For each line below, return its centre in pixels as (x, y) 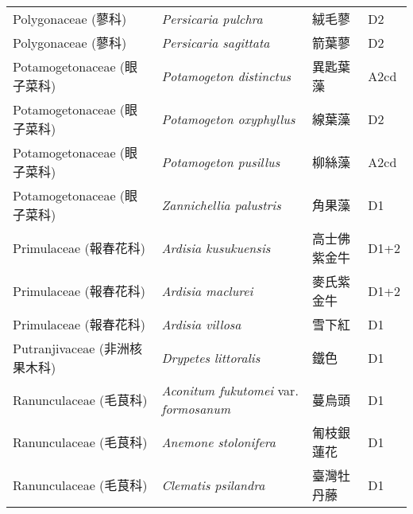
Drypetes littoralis (211, 357)
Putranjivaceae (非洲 (71, 348)
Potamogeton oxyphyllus (228, 119)
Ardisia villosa (201, 324)
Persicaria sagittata (216, 42)
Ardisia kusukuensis (216, 247)
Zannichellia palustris (221, 204)
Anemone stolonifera (218, 442)
